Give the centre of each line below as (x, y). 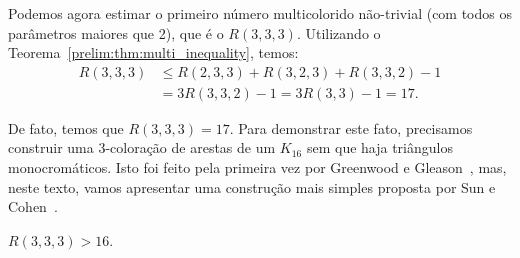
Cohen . (33, 206)
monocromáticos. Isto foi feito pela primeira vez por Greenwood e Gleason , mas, (257, 167)
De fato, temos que (66, 127)
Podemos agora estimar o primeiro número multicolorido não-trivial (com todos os (260, 13)
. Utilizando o (338, 32)
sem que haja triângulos (379, 147)
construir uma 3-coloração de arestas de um (142, 147)
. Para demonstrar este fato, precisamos (351, 127)
